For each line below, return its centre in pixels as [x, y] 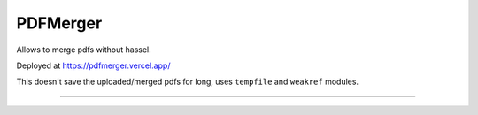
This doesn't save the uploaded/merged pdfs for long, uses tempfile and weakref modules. [187, 82]
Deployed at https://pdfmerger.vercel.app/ [93, 65]
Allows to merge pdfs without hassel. [84, 50]
